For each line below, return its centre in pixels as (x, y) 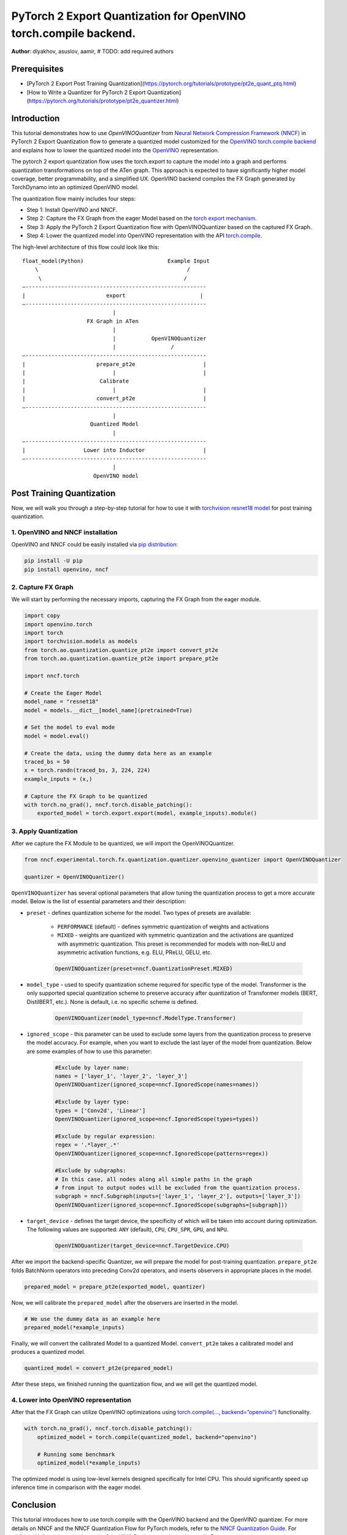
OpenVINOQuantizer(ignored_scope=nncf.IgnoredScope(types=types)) (157, 1119)
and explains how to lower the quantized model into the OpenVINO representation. (115, 150)
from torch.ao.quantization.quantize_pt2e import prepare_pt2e (121, 659)
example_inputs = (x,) (58, 779)
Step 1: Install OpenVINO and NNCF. (72, 210)
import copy (42, 616)
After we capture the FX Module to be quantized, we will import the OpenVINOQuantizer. (123, 844)
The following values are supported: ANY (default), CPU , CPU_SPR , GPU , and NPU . (128, 1230)
